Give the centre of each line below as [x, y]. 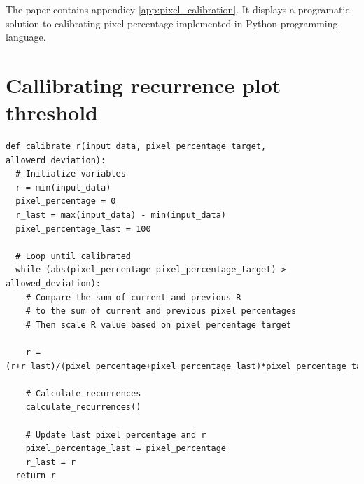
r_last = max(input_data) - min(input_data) [121, 215]
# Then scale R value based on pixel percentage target [159, 325]
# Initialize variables [71, 174]
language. [26, 37]
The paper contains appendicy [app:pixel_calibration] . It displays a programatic [178, 9]
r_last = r [51, 462]
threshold [52, 112]
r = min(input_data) [63, 187]
